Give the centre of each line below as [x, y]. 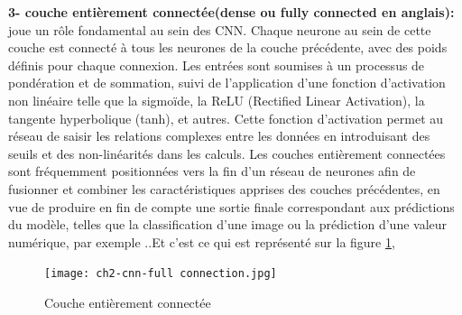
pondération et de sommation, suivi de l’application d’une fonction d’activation [227, 83]
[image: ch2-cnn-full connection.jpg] [161, 274]
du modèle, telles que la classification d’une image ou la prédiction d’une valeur [228, 224]
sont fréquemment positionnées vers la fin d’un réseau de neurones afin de [212, 171]
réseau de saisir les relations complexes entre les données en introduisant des [219, 136]
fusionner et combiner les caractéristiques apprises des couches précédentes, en [224, 188]
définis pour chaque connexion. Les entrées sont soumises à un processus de [217, 65]
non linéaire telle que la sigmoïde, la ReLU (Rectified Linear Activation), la [217, 100]
